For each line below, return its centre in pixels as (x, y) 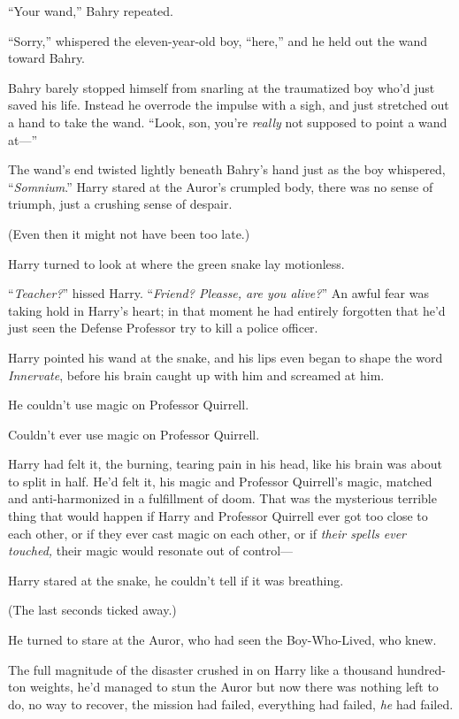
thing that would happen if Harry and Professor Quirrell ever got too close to (218, 516)
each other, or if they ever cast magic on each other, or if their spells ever (207, 533)
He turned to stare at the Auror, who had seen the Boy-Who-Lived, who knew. (222, 640)
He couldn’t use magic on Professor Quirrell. (129, 405)
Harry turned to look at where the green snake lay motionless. (176, 263)
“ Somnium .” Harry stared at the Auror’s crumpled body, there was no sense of (221, 186)
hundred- (421, 669)
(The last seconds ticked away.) (92, 610)
